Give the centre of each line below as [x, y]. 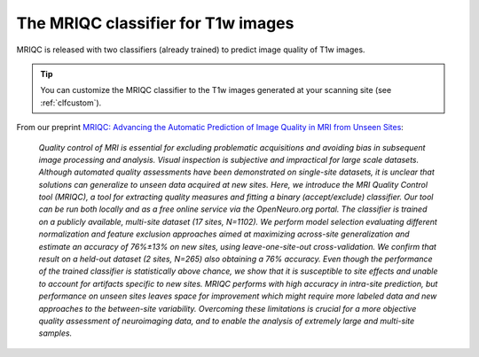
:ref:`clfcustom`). [71, 103]
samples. [55, 333]
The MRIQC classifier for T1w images [155, 23]
